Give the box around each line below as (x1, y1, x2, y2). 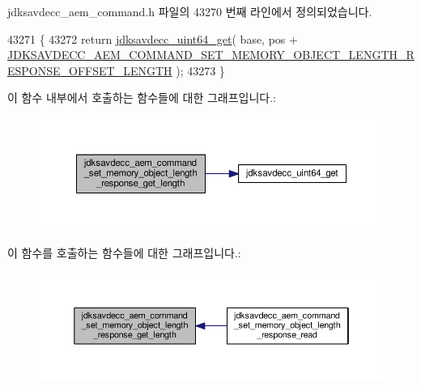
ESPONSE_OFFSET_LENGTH (7, 62, 172, 78)
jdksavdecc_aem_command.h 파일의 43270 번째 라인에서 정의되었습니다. (7, 3, 372, 19)
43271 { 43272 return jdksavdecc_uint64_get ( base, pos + (7, 30, 298, 47)
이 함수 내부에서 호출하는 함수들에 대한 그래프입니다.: (7, 89, 276, 106)
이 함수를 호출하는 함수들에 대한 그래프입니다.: (7, 244, 241, 261)
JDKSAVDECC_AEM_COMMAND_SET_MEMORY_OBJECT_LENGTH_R (7, 46, 415, 63)
